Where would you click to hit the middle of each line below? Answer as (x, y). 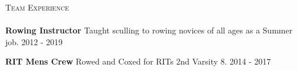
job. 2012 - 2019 (34, 41)
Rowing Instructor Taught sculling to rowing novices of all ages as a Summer (149, 30)
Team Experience (37, 7)
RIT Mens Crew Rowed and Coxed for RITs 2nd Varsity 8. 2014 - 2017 (138, 61)
